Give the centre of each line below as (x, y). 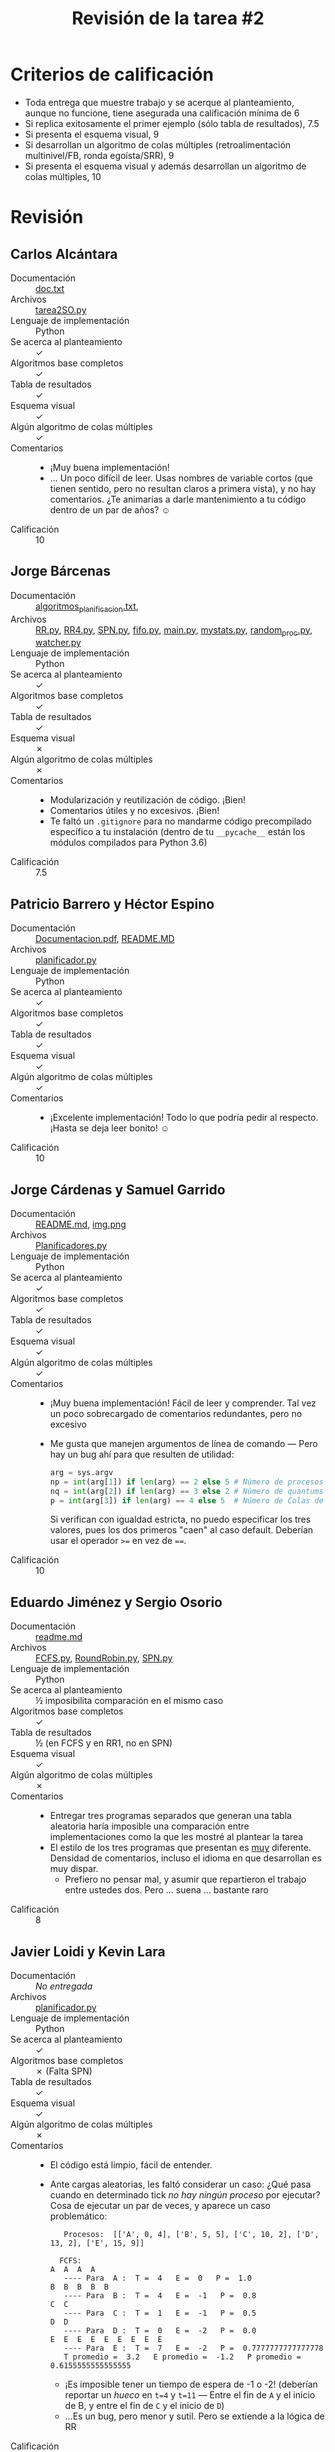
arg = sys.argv (81, 1472)
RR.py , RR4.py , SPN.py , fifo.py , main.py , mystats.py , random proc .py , (174, 630)
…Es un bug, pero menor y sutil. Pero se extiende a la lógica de (194, 2416)
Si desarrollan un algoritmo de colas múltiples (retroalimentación (158, 144)
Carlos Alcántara (64, 253)
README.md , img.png (81, 1224)
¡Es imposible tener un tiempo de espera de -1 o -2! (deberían (191, 2384)
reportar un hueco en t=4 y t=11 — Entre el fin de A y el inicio (190, 2395)
